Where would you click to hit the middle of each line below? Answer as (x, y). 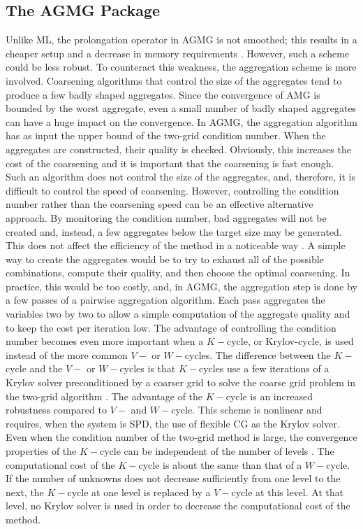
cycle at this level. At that (288, 492)
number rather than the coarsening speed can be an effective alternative (160, 204)
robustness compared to (56, 410)
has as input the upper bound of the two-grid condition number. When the (166, 135)
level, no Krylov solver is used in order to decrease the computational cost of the (178, 506)
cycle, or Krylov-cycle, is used (290, 341)
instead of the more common (67, 354)
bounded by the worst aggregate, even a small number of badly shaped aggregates (181, 108)
